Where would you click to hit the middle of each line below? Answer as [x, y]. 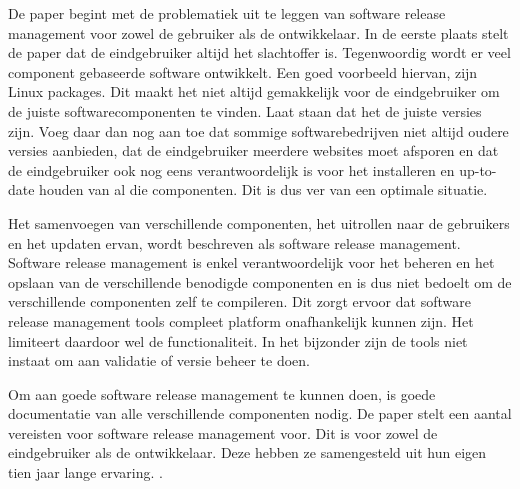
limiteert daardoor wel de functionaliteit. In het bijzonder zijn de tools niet [238, 340]
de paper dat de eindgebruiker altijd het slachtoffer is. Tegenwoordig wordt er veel [259, 52]
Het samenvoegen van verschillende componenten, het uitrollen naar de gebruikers [259, 222]
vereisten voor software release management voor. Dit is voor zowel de [223, 432]
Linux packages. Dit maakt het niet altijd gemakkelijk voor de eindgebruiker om [254, 91]
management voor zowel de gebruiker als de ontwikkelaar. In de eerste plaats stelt [258, 32]
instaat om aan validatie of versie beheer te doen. [159, 360]
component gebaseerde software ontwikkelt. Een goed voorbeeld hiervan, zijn [243, 71]
